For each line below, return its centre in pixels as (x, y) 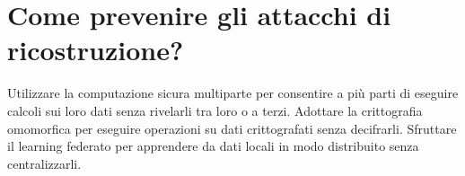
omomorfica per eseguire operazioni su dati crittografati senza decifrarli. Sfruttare (232, 128)
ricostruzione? (96, 50)
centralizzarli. (44, 163)
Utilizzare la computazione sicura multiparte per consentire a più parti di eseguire (233, 93)
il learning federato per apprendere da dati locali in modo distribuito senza (213, 146)
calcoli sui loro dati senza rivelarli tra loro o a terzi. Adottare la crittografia (215, 110)
